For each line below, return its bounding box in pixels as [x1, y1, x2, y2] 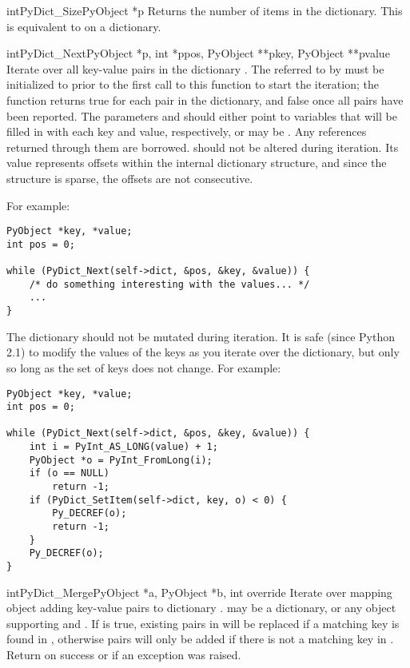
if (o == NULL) [29, 467, 109, 479]
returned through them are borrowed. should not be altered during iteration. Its [6, 138, 399, 155]
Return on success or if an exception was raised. [6, 646, 241, 663]
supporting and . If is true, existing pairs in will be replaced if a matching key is [6, 614, 400, 631]
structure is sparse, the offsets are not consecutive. [6, 169, 253, 186]
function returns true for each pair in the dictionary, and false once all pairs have [6, 91, 404, 108]
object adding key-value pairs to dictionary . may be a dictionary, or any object [6, 599, 396, 616]
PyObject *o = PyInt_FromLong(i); [29, 454, 213, 466]
